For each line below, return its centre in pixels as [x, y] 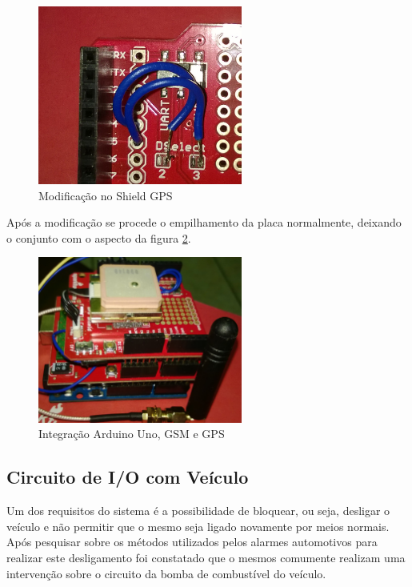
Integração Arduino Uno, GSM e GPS [132, 434]
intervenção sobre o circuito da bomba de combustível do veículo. [166, 573]
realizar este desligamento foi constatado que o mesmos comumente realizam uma [206, 558]
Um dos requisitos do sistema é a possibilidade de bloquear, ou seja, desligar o [198, 511]
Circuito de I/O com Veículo [128, 477]
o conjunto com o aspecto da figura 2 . [99, 237]
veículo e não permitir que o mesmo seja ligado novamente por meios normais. [198, 526]
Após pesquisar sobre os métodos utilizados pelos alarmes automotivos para [192, 542]
